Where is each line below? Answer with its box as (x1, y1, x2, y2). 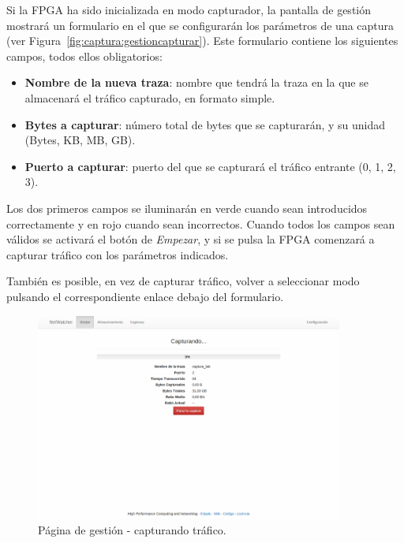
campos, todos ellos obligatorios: (6, 47, 163, 64)
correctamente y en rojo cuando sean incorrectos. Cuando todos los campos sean (6, 215, 395, 232)
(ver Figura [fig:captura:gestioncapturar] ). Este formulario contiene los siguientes (6, 32, 398, 49)
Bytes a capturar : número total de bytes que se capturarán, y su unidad (24, 116, 386, 132)
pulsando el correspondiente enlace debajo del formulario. (6, 288, 284, 304)
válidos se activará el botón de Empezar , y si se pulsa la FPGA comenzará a (6, 231, 375, 247)
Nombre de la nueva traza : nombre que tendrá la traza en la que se (24, 74, 368, 91)
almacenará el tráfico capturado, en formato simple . (24, 89, 275, 106)
